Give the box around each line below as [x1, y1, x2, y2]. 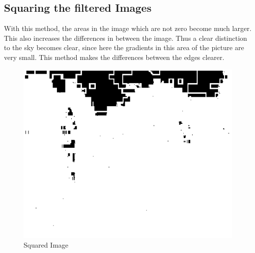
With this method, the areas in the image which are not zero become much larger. [4, 23, 252, 33]
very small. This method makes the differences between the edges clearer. [4, 52, 225, 62]
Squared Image [24, 240, 69, 250]
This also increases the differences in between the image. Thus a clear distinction [4, 32, 247, 43]
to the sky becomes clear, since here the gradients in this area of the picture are [4, 42, 244, 53]
